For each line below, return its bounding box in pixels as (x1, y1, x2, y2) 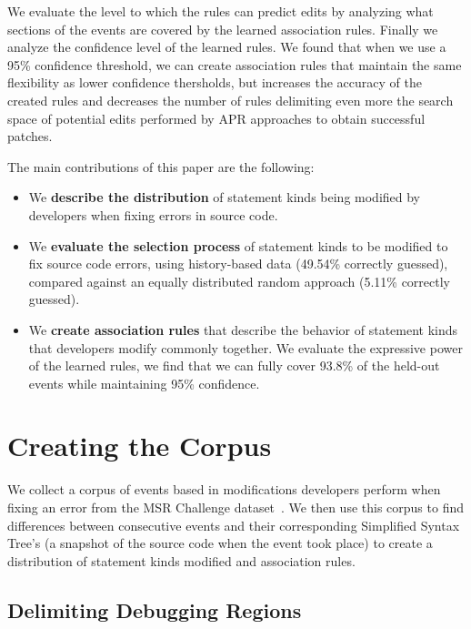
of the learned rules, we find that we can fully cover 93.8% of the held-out (28, 356, 440, 375)
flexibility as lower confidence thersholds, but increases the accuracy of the (7, 73, 422, 92)
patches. (7, 127, 53, 146)
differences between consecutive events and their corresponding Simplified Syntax (7, 515, 460, 534)
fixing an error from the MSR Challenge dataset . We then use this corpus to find (7, 498, 465, 516)
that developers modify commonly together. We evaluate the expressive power (28, 338, 463, 357)
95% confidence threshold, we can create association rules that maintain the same (7, 55, 462, 74)
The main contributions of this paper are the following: (7, 157, 315, 176)
